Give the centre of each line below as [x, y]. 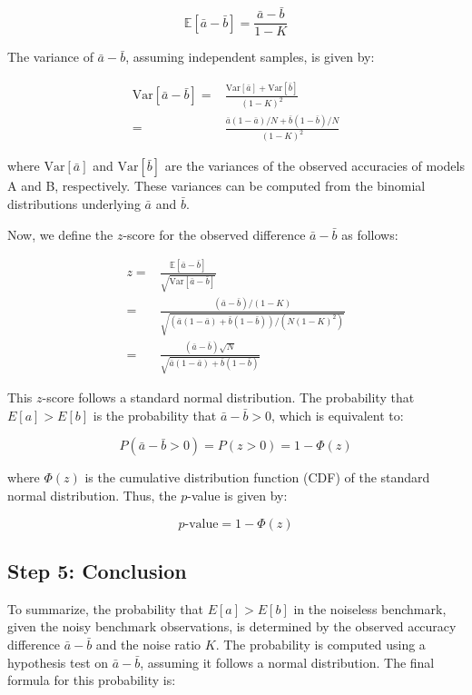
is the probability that [155, 415]
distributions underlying [74, 203]
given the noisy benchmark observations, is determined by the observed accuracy [232, 626]
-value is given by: [237, 496]
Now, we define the [60, 234]
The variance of [50, 57]
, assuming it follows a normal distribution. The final [287, 662]
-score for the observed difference [214, 234]
